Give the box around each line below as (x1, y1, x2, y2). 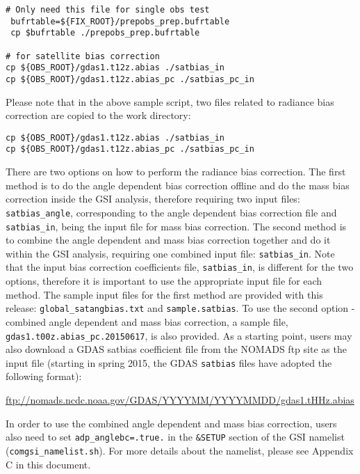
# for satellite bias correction (6, 51, 160, 61)
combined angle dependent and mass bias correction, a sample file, (6, 314, 288, 329)
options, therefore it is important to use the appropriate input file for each (6, 274, 322, 288)
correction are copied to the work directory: (6, 108, 191, 123)
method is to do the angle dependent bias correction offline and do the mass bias (6, 177, 350, 192)
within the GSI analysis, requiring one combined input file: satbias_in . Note (6, 246, 335, 260)
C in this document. (6, 457, 91, 471)
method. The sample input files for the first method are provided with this (6, 287, 323, 301)
